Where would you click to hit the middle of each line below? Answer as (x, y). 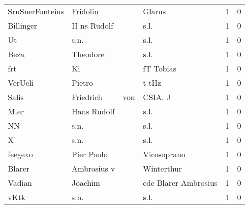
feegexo (20, 154)
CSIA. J (157, 97)
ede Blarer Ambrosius (180, 183)
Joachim (86, 183)
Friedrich (87, 97)
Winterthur (162, 168)
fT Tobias (160, 68)
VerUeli (21, 83)
